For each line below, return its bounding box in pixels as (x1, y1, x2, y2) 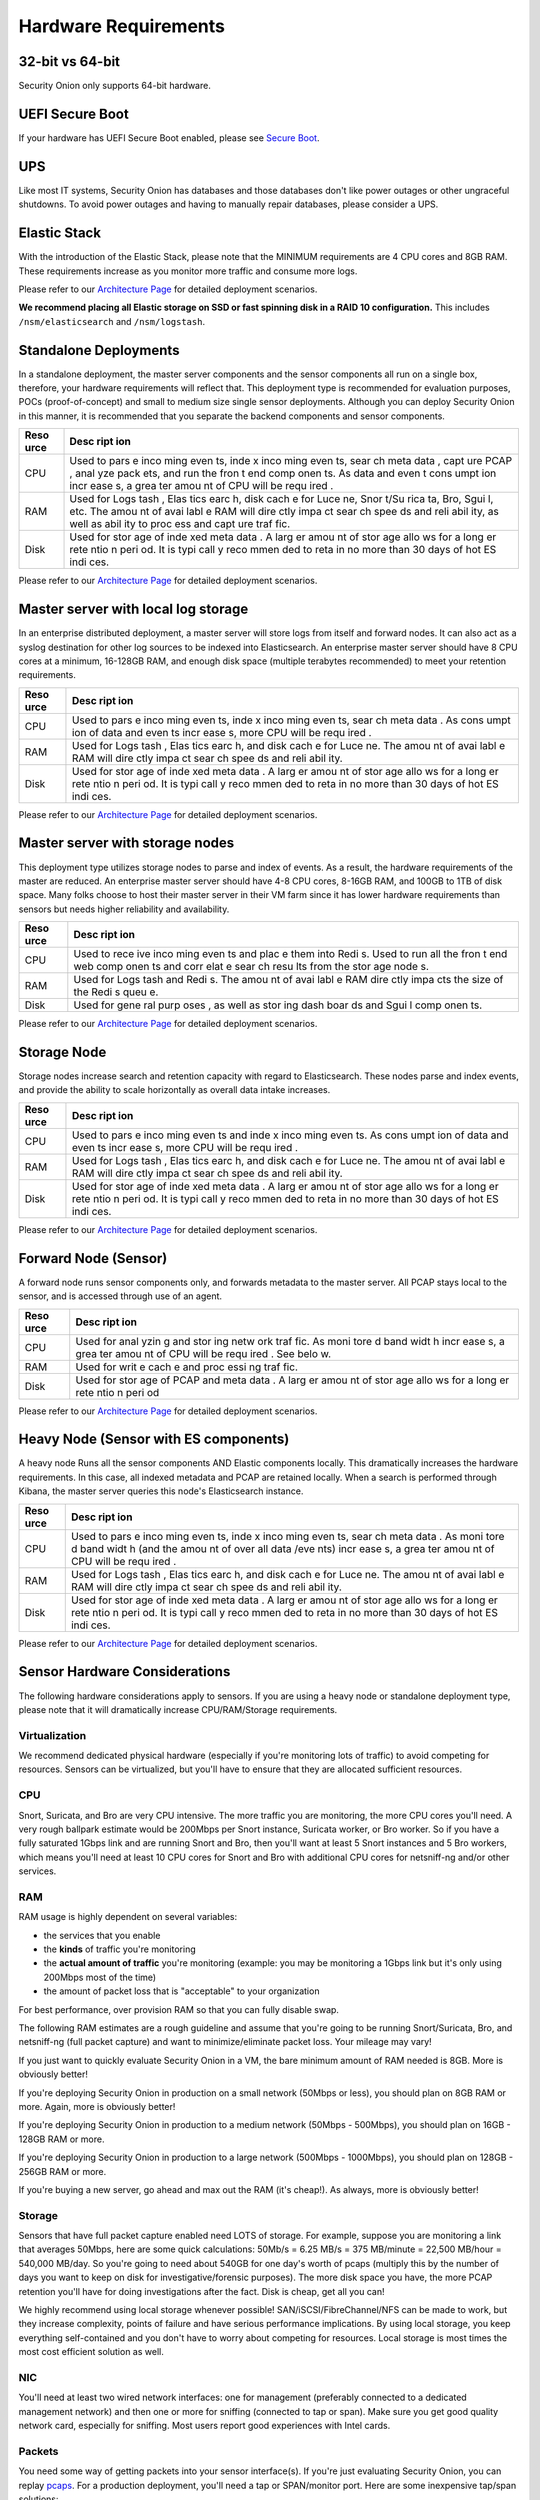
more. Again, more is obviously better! (18, 2100, 176, 2112)
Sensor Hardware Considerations (18, 1663, 231, 1680)
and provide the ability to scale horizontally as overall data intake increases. (18, 1084, 331, 1096)
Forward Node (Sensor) (18, 1250, 168, 1267)
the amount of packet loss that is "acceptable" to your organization (43, 1985, 320, 1997)
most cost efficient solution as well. (18, 2346, 164, 2358)
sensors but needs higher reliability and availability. (18, 903, 230, 915)
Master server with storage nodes (18, 835, 235, 852)
